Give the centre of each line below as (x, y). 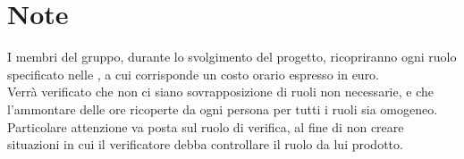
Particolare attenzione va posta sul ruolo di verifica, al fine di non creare (206, 126)
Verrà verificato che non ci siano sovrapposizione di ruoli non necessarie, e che (220, 92)
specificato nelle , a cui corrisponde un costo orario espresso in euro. (194, 74)
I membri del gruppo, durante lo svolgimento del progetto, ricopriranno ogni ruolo (232, 57)
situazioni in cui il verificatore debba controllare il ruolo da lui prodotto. (205, 144)
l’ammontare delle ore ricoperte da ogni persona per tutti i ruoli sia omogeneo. (223, 109)
